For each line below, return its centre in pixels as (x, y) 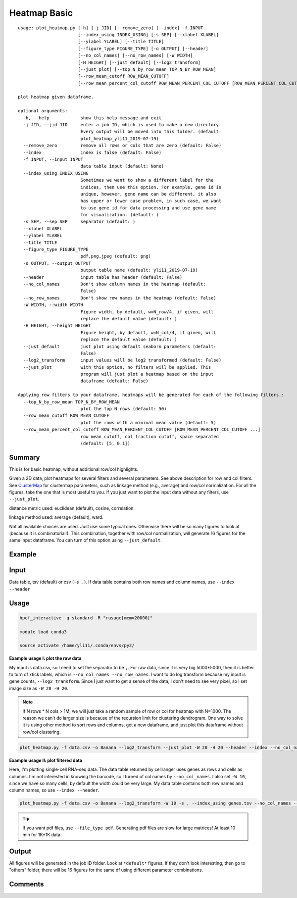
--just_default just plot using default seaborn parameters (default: (120, 346)
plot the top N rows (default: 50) (124, 409)
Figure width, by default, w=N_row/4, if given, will (147, 312)
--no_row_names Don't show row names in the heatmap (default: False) (120, 298)
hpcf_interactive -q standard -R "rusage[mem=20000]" (86, 618)
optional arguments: (43, 111)
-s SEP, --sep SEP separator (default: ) (79, 222)
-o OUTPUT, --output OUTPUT (57, 263)
